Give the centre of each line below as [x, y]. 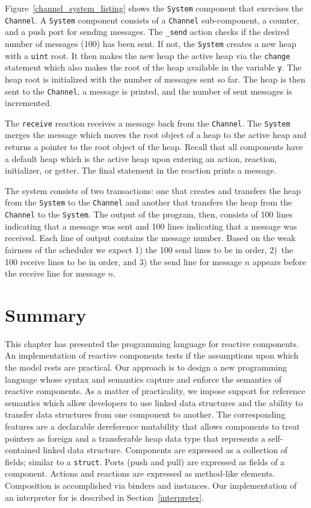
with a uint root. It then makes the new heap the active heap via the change [148, 55]
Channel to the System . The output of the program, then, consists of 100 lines [149, 214]
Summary [46, 314]
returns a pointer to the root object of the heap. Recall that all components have [154, 147]
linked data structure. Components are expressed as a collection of [165, 450]
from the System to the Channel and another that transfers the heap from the [149, 202]
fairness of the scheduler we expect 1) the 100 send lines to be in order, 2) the [149, 249]
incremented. [29, 103]
